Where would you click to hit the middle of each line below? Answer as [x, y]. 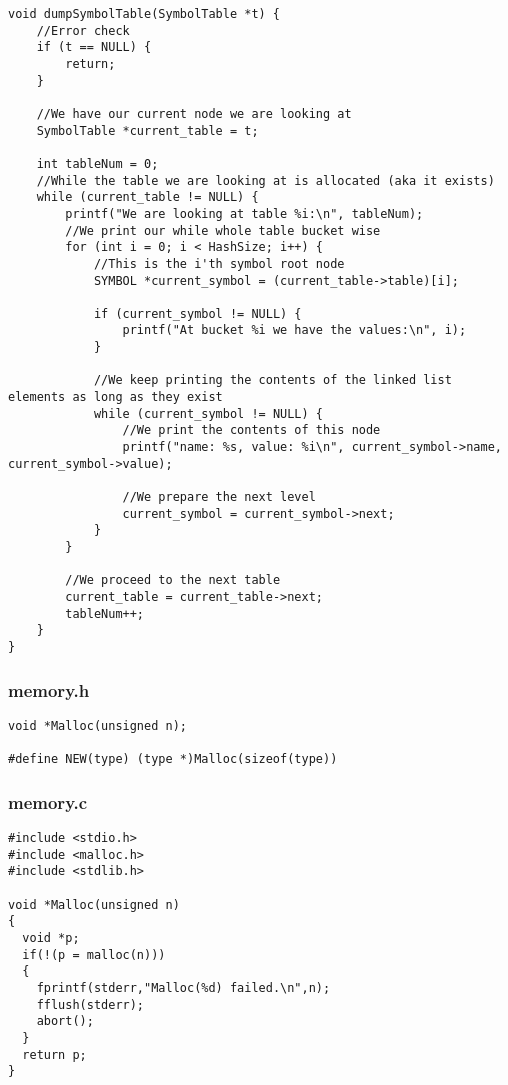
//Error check [83, 30]
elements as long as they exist [115, 397]
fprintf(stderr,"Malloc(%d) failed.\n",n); [183, 987]
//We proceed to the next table [173, 580]
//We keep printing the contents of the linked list [272, 380]
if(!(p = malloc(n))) [94, 954]
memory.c [48, 801]
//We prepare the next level [219, 497]
